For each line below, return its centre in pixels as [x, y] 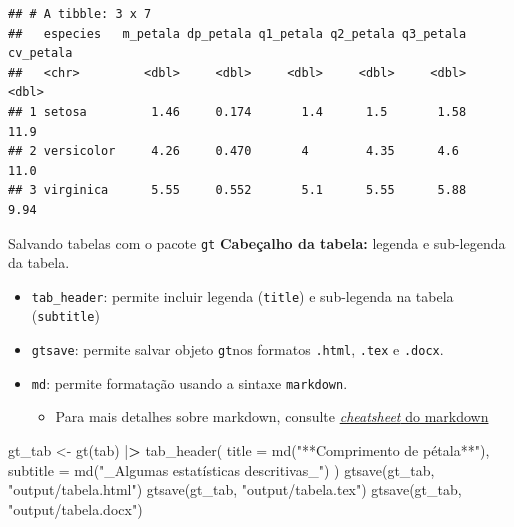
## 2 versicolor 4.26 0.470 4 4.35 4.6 [234, 151]
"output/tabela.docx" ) [75, 508]
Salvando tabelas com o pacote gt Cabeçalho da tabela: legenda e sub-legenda [257, 242]
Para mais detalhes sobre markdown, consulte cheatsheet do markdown [272, 416]
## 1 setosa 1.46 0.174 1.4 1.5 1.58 [237, 111]
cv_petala [40, 53]
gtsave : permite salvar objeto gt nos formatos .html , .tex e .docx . [237, 349]
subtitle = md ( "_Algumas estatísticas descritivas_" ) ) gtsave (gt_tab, [221, 469]
